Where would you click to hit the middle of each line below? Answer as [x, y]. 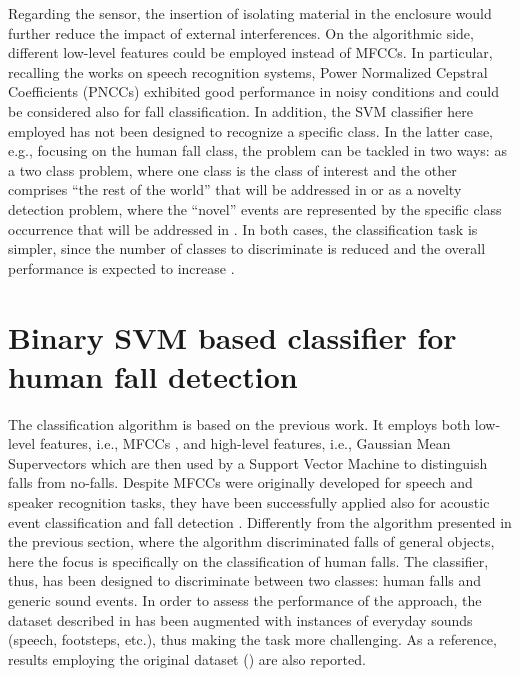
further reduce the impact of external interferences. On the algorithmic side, [241, 32]
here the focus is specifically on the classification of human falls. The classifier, [248, 560]
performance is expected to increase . [121, 267]
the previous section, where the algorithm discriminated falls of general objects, [251, 541]
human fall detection [153, 375]
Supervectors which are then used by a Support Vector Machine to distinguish [248, 462]
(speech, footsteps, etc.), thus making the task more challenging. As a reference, [252, 639]
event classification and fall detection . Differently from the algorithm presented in [260, 521]
